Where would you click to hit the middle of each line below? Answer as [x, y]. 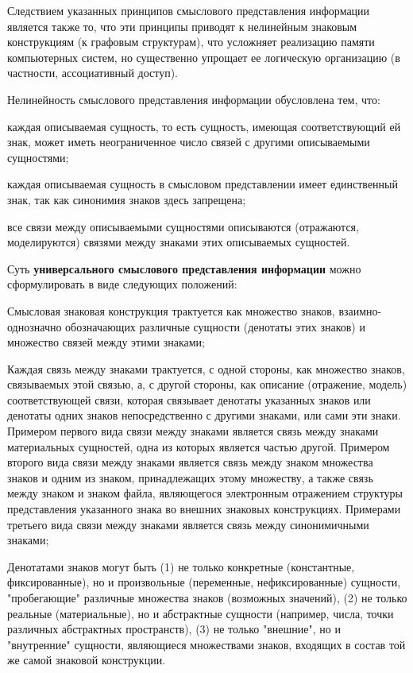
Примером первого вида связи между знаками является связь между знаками [193, 431]
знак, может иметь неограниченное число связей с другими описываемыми [189, 142]
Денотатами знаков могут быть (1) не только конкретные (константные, [181, 566]
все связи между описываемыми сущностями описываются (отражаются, [183, 226]
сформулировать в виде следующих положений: [122, 284]
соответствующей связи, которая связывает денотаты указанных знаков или [189, 399]
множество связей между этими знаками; [106, 342]
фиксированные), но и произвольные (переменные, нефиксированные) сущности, [204, 582]
